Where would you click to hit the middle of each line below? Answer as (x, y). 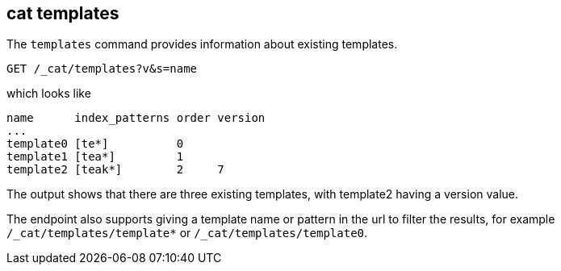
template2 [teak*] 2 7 (115, 170)
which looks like (49, 94)
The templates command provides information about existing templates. (202, 44)
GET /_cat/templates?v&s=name (102, 69)
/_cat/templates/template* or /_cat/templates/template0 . (187, 233)
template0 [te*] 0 (95, 144)
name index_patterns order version (136, 118)
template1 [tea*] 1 (95, 157)
